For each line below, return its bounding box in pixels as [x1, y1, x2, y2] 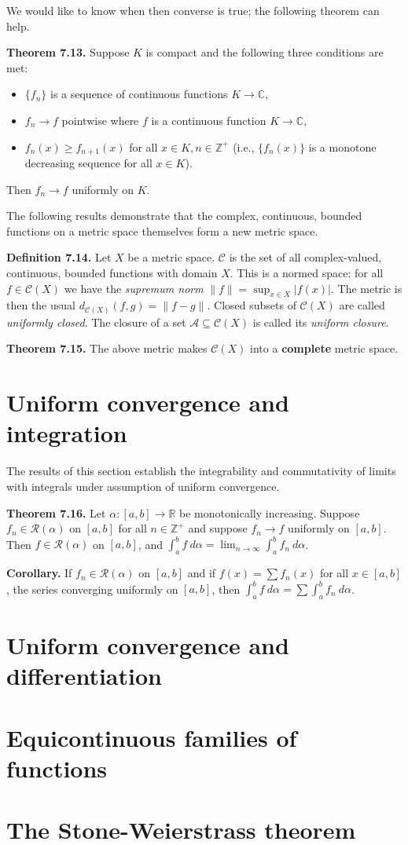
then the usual [6, 297, 75, 313]
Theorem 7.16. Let [6, 504, 106, 521]
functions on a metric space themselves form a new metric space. [6, 222, 318, 239]
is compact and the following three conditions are [145, 44, 384, 60]
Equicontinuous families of [6, 721, 297, 753]
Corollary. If [6, 565, 72, 581]
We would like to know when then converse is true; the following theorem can [6, 2, 380, 18]
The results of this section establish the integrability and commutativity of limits [6, 463, 396, 479]
